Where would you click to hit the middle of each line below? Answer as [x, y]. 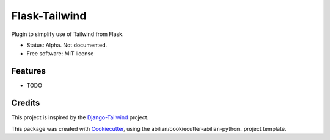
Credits [26, 103]
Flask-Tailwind [49, 16]
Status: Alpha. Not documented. [67, 45]
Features [28, 71]
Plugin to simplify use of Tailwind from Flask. [68, 34]
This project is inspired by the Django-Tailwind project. [80, 117]
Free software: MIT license [60, 54]
